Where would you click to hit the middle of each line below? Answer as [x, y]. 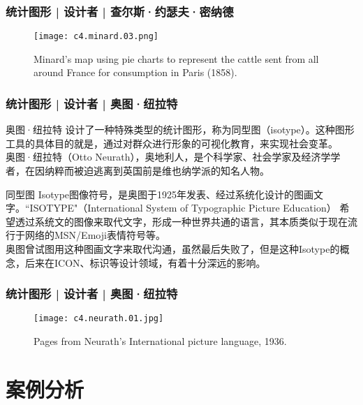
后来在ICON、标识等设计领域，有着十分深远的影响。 [145, 262]
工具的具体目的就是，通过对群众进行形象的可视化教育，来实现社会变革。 [172, 143]
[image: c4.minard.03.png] [96, 37]
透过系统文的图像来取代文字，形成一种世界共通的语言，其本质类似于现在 [181, 221]
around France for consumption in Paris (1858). [135, 72]
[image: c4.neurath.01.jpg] [99, 319]
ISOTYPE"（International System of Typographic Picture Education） [183, 208]
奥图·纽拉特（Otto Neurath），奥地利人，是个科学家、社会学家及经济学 [168, 157]
